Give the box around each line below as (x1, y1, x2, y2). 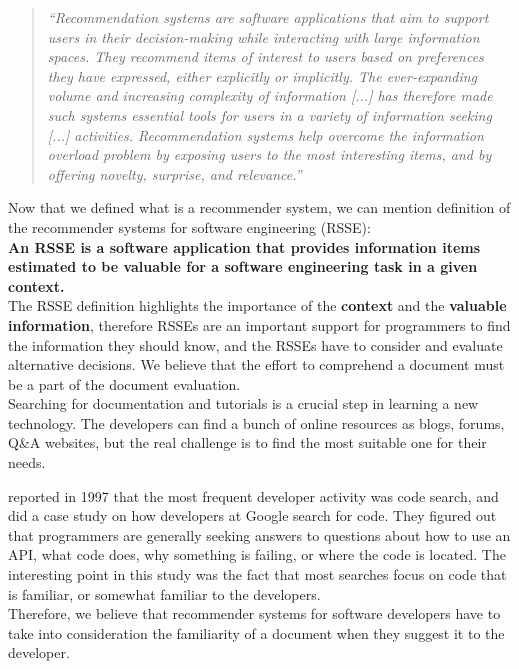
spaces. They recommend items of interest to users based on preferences (47, 46, 484, 67)
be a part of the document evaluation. (8, 373, 241, 394)
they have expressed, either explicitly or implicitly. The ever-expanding (47, 65, 478, 86)
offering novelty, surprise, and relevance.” (47, 163, 302, 184)
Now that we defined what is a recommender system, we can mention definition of (8, 197, 511, 218)
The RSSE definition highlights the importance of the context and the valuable (8, 295, 507, 316)
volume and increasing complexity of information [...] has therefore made (47, 85, 493, 106)
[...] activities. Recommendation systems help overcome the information (47, 124, 484, 145)
